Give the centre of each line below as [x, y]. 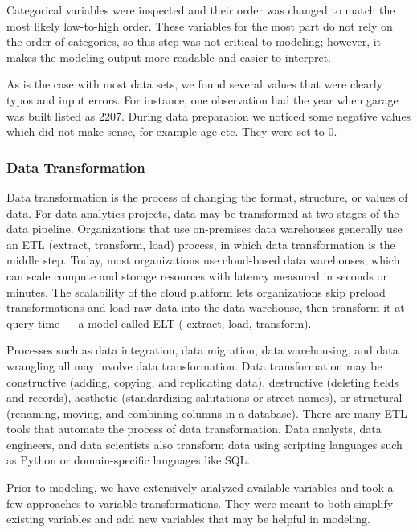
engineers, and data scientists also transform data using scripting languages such [204, 444]
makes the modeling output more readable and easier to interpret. [169, 57]
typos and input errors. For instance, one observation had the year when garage [202, 99]
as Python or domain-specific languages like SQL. [129, 460]
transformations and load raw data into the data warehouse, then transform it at [206, 307]
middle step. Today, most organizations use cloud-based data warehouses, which [203, 260]
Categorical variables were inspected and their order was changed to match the [201, 10]
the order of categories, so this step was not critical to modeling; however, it [194, 41]
